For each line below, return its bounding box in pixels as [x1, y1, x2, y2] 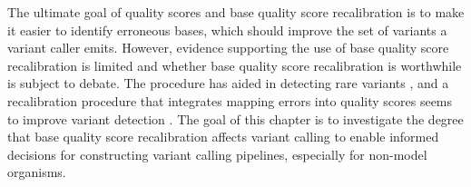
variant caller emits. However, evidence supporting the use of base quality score [7, 38, 449, 57]
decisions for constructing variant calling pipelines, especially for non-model [7, 144, 427, 163]
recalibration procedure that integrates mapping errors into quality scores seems [7, 91, 453, 110]
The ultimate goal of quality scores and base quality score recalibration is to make [7, 3, 465, 21]
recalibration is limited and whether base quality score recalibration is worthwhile [7, 55, 462, 74]
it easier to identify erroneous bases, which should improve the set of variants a [7, 20, 447, 39]
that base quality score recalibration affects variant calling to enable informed [7, 127, 439, 146]
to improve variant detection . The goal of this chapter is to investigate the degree [7, 109, 464, 128]
